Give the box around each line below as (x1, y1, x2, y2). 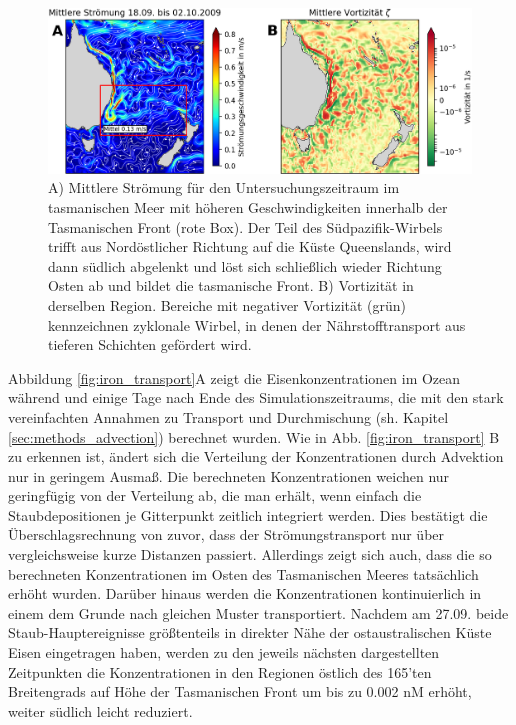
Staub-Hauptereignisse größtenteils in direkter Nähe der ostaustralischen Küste (8, 622, 492, 643)
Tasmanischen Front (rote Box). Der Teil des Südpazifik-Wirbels (48, 216, 443, 237)
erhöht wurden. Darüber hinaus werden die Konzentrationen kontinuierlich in (8, 583, 482, 604)
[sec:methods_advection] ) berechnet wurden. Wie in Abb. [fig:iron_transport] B (8, 426, 500, 447)
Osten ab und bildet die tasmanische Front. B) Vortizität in (48, 275, 414, 296)
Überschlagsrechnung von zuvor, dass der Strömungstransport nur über (8, 524, 445, 545)
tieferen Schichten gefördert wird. (48, 334, 252, 355)
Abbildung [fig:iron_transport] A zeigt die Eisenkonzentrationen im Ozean (8, 367, 461, 388)
